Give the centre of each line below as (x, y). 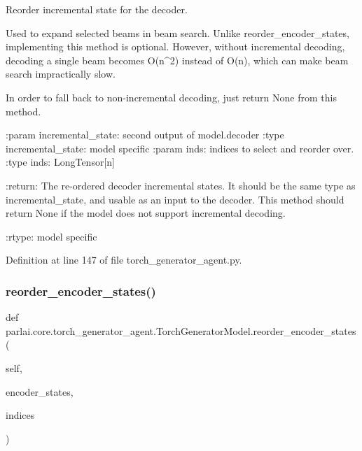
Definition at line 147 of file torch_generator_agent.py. (124, 260)
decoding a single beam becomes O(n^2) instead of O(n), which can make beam (177, 60)
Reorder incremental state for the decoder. (97, 9)
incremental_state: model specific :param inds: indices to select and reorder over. (180, 148)
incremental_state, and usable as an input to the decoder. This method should (175, 199)
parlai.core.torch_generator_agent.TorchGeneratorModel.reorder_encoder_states (181, 330)
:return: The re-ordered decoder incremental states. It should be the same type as (181, 185)
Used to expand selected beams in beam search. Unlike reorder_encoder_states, (177, 33)
